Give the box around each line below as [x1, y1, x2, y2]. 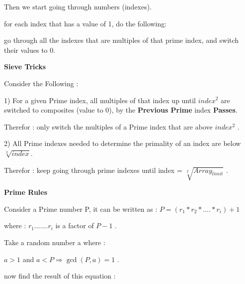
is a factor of [55, 220, 94, 231]
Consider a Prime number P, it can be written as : [4, 203, 158, 214]
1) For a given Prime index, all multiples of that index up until [4, 95, 196, 105]
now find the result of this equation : [4, 271, 116, 281]
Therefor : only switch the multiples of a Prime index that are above [4, 121, 213, 132]
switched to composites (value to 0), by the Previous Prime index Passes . [4, 105, 238, 115]
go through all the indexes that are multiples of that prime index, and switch [4, 35, 239, 45]
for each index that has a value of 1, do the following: [4, 18, 167, 28]
